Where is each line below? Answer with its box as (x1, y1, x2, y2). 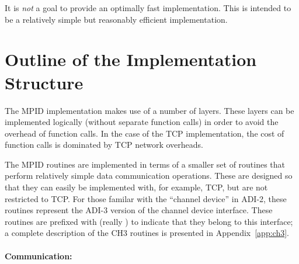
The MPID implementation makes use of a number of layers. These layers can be (5, 104, 294, 116)
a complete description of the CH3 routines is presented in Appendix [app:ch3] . (5, 227, 289, 239)
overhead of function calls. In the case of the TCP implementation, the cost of (5, 127, 284, 139)
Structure (5, 70, 84, 94)
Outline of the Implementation (5, 47, 257, 71)
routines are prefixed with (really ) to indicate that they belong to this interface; (5, 215, 293, 227)
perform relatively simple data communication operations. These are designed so (5, 169, 293, 182)
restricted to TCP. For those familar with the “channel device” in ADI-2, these (5, 192, 287, 204)
